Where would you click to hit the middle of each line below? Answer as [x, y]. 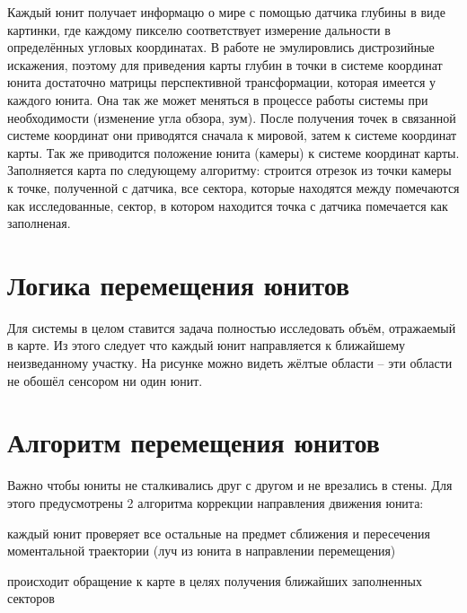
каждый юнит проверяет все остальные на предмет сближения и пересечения [219, 533]
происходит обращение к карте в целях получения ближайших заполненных [215, 580]
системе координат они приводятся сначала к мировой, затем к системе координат [232, 135]
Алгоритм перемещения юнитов [194, 442]
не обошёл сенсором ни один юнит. [105, 380]
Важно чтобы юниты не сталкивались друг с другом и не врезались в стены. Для [230, 485]
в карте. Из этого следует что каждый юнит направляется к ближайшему [207, 345]
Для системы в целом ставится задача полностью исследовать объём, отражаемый [232, 327]
